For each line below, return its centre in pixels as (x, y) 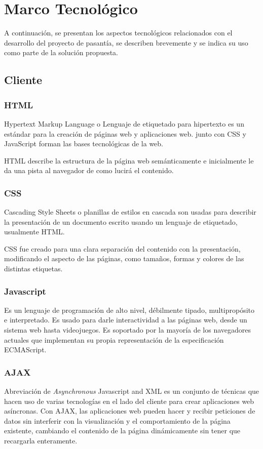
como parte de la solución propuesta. (61, 52)
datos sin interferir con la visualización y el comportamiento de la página (117, 420)
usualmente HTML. (34, 232)
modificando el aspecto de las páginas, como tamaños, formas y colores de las (124, 258)
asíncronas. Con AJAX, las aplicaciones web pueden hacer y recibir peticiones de (130, 411)
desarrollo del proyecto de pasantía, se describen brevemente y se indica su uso (126, 42)
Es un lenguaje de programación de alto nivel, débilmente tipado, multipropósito (129, 310)
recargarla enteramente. (41, 441)
